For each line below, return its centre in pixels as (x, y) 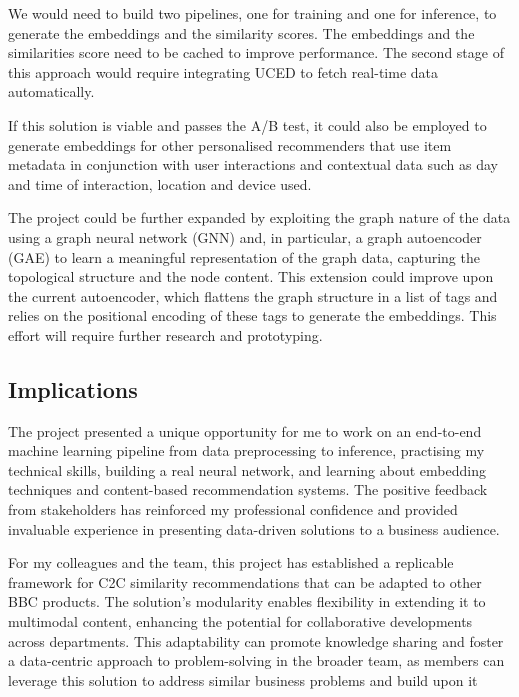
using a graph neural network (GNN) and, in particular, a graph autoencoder (245, 236)
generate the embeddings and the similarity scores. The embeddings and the (241, 32)
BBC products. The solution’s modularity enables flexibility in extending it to (247, 601)
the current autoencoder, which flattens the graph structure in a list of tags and (253, 295)
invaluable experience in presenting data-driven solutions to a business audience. (254, 528)
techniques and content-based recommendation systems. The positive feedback (248, 489)
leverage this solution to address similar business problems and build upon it (243, 679)
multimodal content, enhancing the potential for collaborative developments (240, 621)
